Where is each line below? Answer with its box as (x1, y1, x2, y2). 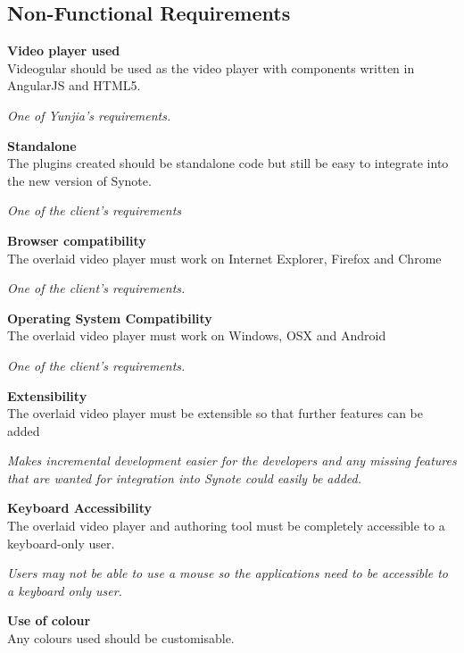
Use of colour (7, 611, 91, 630)
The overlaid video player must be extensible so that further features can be (7, 404, 423, 423)
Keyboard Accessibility (7, 498, 152, 517)
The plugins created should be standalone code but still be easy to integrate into (7, 154, 449, 172)
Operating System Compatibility (7, 308, 212, 327)
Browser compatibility (7, 230, 146, 249)
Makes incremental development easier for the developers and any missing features (7, 451, 457, 470)
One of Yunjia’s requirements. (7, 105, 171, 124)
